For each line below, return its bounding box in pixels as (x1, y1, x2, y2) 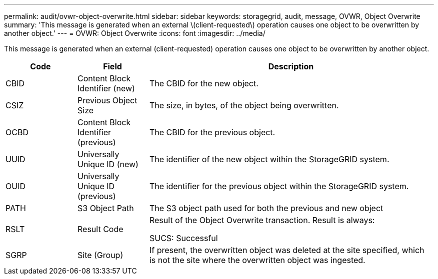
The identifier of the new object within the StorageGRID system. (149, 154, 389, 164)
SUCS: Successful (149, 233, 218, 243)
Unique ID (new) (77, 159, 138, 169)
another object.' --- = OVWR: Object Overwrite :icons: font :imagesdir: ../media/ (4, 29, 265, 37)
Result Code (77, 224, 123, 234)
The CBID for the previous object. (149, 127, 275, 137)
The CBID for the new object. (149, 78, 258, 88)
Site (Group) (77, 250, 123, 260)
